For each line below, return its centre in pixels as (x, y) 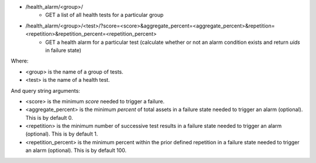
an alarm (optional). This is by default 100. (76, 150)
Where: (20, 61)
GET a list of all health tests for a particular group (104, 15)
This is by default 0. (49, 117)
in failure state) (63, 50)
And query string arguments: (45, 91)
